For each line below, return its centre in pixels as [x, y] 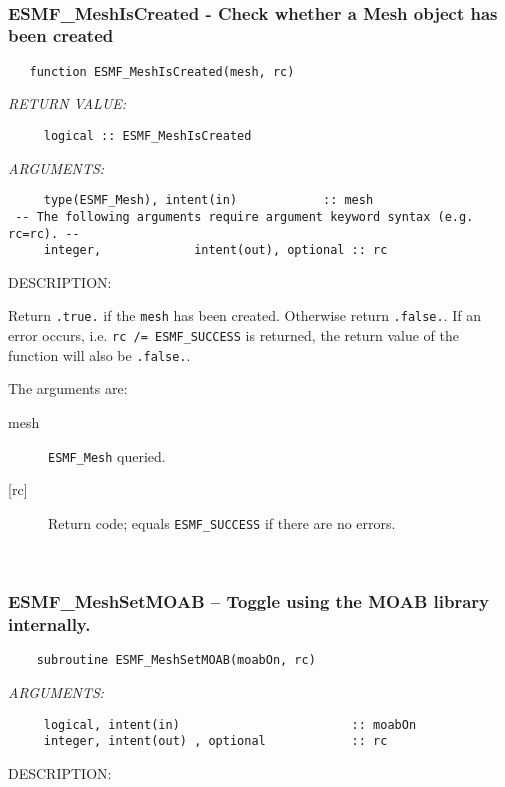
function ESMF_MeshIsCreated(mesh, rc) [162, 71]
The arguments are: [68, 388]
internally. [49, 623]
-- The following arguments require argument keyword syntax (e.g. [244, 216]
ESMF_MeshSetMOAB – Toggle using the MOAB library [249, 601]
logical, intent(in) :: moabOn [230, 724]
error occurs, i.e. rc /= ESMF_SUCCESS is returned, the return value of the [233, 335]
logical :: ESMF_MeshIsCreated [147, 135]
